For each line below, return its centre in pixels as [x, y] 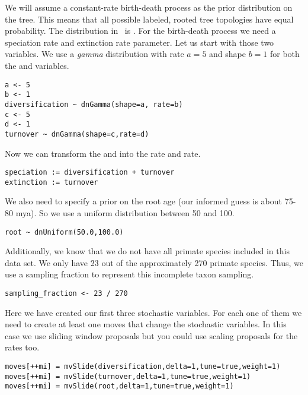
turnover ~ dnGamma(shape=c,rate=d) [77, 134]
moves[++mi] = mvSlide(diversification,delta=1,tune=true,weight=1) [143, 367]
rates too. [22, 347]
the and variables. [37, 65]
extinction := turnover [52, 182]
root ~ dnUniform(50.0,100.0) [64, 232]
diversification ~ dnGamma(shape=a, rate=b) [94, 104]
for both [285, 54]
